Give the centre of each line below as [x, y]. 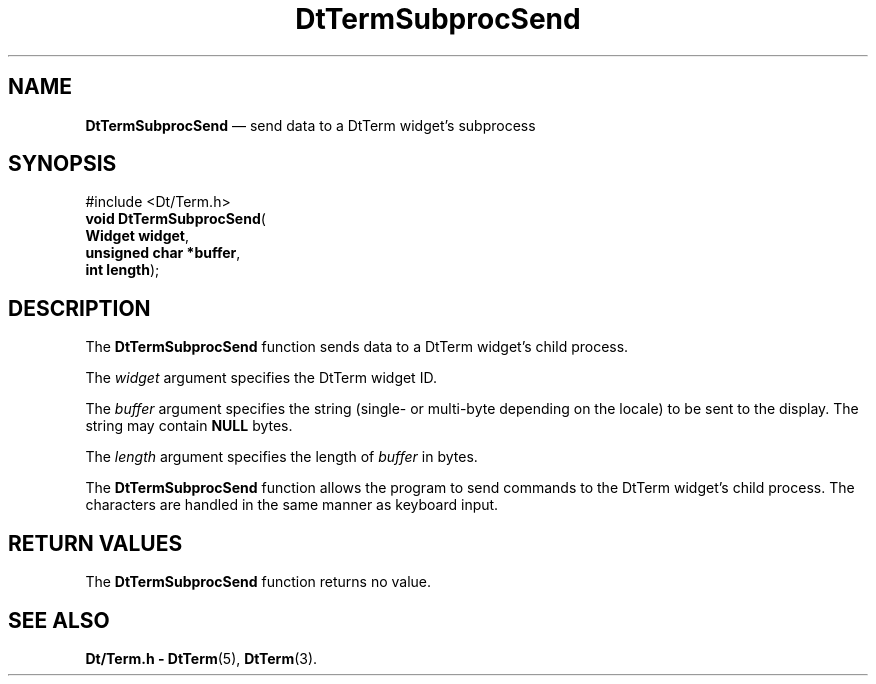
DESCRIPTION [79, 308]
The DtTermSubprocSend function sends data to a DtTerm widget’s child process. [357, 347]
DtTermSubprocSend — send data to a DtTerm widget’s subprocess [310, 125]
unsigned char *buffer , [163, 253]
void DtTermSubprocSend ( [175, 219]
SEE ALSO [59, 620]
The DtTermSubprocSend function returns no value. [258, 582]
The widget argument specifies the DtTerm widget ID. [261, 378]
